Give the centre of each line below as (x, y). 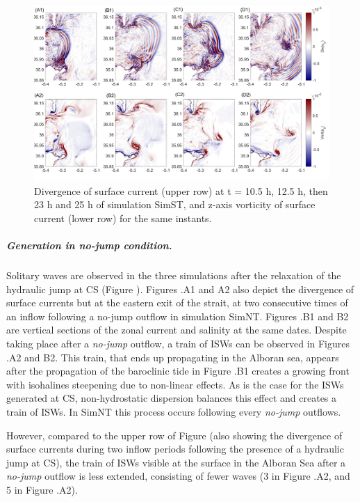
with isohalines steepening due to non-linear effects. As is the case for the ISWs (175, 384)
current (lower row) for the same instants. (123, 218)
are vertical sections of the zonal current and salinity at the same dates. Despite (177, 330)
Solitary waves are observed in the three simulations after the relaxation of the (174, 275)
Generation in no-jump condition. (89, 245)
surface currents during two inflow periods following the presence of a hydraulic (175, 449)
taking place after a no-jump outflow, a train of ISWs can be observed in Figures (178, 344)
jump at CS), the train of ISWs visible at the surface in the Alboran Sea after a (176, 462)
